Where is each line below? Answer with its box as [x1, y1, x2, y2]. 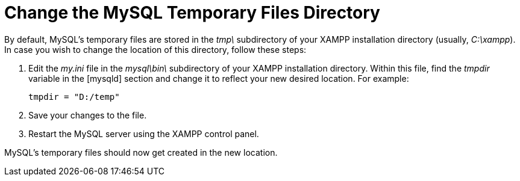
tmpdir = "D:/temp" [28, 91, 120, 102]
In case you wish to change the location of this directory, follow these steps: [4, 44, 307, 55]
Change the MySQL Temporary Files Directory [4, 2, 380, 23]
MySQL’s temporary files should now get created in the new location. [4, 147, 278, 158]
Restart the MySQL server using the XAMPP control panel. [28, 128, 259, 139]
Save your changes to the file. [28, 109, 147, 120]
